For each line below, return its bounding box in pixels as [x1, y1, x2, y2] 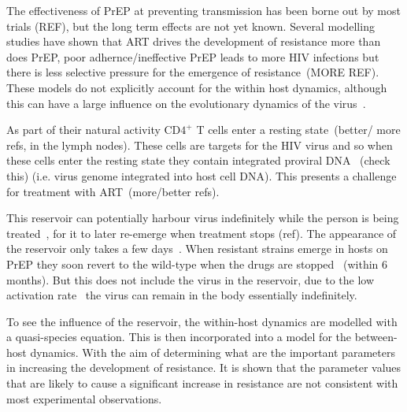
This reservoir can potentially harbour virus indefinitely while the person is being [6, 210, 399, 226]
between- [354, 328, 398, 345]
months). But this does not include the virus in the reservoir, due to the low [6, 271, 375, 288]
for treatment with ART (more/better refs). [6, 183, 220, 199]
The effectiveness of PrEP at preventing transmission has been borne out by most [6, 2, 401, 18]
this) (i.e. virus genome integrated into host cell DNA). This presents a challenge [6, 167, 397, 184]
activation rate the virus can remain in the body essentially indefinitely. [6, 287, 357, 303]
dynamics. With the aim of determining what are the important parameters [30, 343, 395, 360]
